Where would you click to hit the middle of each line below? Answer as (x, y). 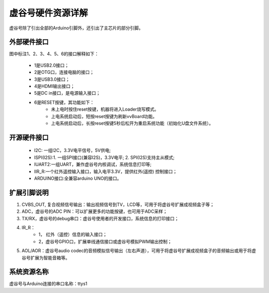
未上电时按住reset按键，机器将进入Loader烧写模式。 (105, 109)
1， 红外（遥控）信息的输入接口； (73, 235)
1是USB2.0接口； (52, 65)
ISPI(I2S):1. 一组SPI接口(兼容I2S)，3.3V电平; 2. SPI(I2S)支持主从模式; (104, 157)
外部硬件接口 (29, 42)
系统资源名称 (29, 272)
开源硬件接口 (29, 137)
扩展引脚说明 (29, 193)
